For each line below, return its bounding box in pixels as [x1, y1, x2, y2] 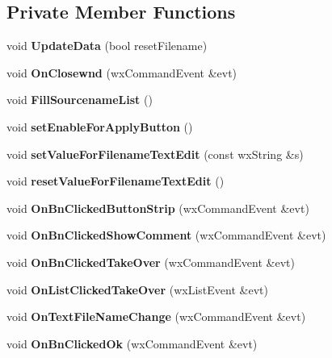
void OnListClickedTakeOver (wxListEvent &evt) [6, 281, 268, 298]
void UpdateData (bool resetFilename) [6, 37, 208, 54]
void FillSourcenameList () [6, 91, 153, 108]
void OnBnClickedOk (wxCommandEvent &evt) [6, 335, 258, 352]
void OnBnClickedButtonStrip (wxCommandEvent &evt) [6, 199, 309, 216]
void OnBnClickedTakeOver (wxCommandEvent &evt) [6, 253, 295, 270]
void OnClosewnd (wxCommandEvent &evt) [6, 64, 237, 81]
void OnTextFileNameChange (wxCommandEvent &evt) [6, 308, 306, 325]
